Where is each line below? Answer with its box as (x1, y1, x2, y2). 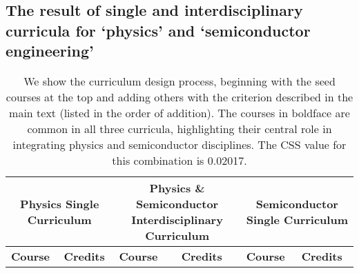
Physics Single (20, 195, 99, 212)
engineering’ (6, 40, 94, 61)
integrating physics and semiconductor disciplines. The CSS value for (12, 136, 347, 152)
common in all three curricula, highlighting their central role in (27, 120, 332, 136)
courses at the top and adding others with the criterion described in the (6, 88, 353, 105)
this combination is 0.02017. (112, 152, 247, 168)
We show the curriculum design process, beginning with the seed (23, 72, 336, 89)
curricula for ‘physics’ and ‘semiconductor (6, 19, 311, 41)
